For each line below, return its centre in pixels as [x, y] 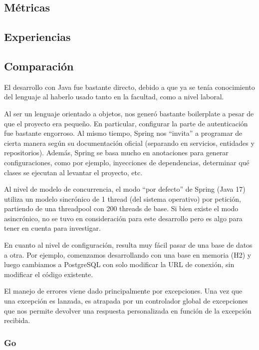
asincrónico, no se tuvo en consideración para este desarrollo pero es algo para [123, 218]
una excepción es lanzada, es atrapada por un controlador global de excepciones [126, 301]
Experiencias [37, 37]
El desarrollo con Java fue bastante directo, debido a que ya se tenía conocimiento [129, 87]
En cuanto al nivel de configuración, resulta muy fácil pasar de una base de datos [128, 245]
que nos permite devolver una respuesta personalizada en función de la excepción [128, 310]
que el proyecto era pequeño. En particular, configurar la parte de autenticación [126, 123]
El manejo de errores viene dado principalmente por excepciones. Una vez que [123, 291]
